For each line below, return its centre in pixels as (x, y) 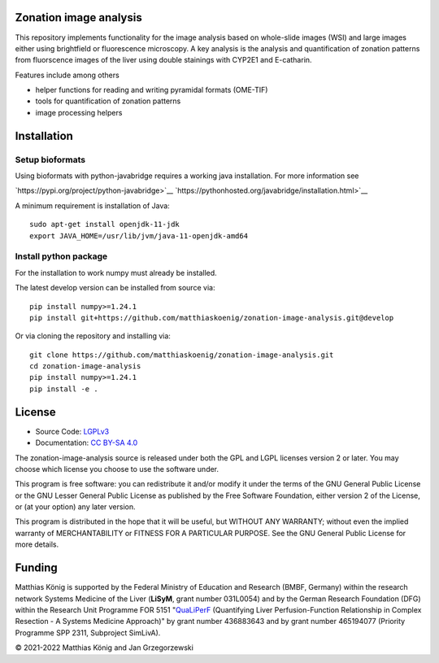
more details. (37, 544)
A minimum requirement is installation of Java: (92, 205)
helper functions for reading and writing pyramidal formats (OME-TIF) (152, 90)
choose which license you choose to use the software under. (117, 469)
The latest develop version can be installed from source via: (115, 288)
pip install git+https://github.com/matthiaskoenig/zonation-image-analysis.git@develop (212, 318)
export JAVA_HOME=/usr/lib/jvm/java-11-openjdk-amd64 (139, 236)
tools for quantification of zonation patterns (108, 101)
